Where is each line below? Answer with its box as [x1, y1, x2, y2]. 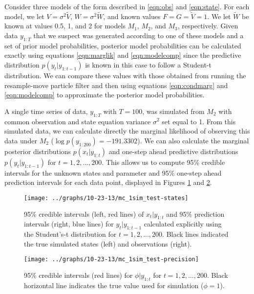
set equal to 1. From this [162, 116, 236, 126]
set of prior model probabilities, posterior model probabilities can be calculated [4, 40, 241, 50]
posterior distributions [4, 146, 71, 156]
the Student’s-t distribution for [24, 229, 117, 239]
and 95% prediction [166, 208, 225, 219]
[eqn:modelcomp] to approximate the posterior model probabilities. [4, 90, 205, 100]
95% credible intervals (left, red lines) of [24, 208, 144, 219]
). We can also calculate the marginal [137, 135, 249, 145]
